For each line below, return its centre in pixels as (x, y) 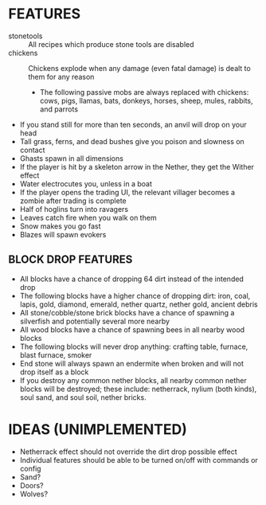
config (30, 468)
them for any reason (61, 76)
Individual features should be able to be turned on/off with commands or (139, 460)
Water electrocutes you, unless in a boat (86, 183)
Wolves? (34, 494)
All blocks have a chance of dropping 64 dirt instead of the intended (132, 279)
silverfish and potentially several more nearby (94, 321)
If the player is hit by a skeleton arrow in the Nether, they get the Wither (137, 166)
